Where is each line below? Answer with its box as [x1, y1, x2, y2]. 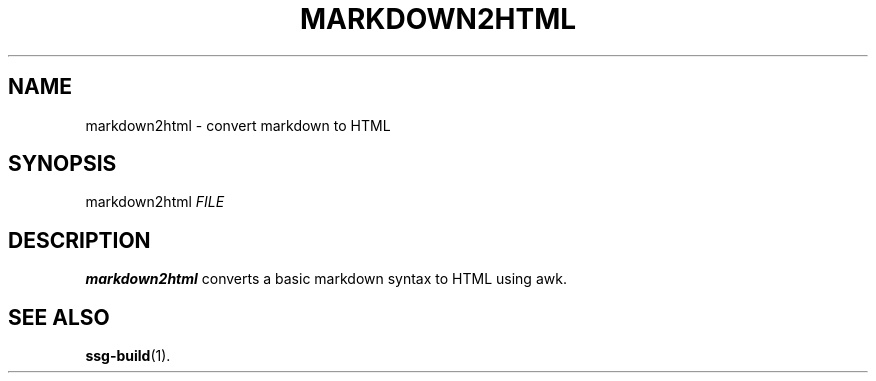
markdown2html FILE [85, 193, 225, 211]
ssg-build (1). [85, 347, 171, 365]
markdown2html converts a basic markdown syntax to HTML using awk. [85, 270, 567, 288]
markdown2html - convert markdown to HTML [85, 116, 391, 134]
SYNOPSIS [8, 151, 117, 177]
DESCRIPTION [8, 227, 151, 253]
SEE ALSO [8, 304, 110, 330]
